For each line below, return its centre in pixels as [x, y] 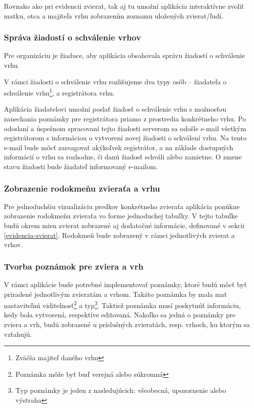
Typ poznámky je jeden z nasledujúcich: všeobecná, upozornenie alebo [121, 390]
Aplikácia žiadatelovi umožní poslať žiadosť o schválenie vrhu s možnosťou [115, 109]
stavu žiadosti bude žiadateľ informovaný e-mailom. [81, 166]
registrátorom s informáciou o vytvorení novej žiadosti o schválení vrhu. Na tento [125, 138]
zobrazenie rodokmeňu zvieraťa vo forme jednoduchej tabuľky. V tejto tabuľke [121, 216]
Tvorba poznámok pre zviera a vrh [74, 266]
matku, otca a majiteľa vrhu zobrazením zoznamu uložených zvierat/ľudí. [114, 15]
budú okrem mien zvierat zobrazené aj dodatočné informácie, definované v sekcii [124, 225]
